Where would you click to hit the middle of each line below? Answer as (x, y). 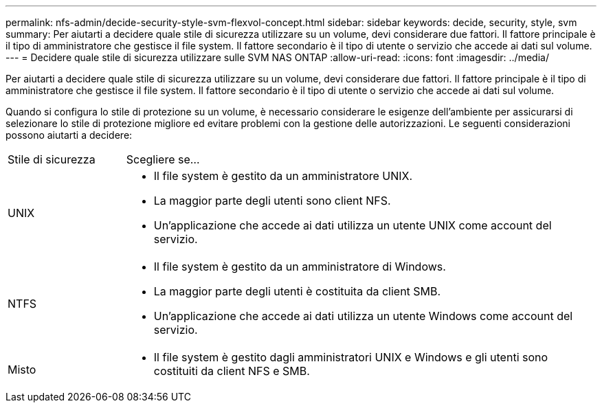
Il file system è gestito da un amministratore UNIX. (283, 176)
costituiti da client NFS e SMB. (232, 371)
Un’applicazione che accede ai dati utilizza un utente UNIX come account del (353, 225)
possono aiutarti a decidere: (69, 135)
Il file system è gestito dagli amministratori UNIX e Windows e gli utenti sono (351, 357)
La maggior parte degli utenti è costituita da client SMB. (297, 291)
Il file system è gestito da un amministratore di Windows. (300, 267)
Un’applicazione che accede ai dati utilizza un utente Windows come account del (363, 316)
